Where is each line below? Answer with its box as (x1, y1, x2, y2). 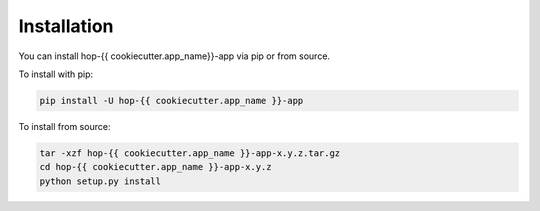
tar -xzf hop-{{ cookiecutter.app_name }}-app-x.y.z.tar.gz (39, 147, 341, 159)
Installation (18, 15, 114, 37)
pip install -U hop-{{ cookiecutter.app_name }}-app (39, 95, 304, 106)
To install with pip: (18, 68, 94, 80)
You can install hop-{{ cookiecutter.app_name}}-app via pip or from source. (18, 50, 330, 62)
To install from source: (18, 120, 111, 132)
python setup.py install (39, 175, 162, 187)
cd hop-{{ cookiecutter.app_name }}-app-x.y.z (39, 161, 272, 173)
